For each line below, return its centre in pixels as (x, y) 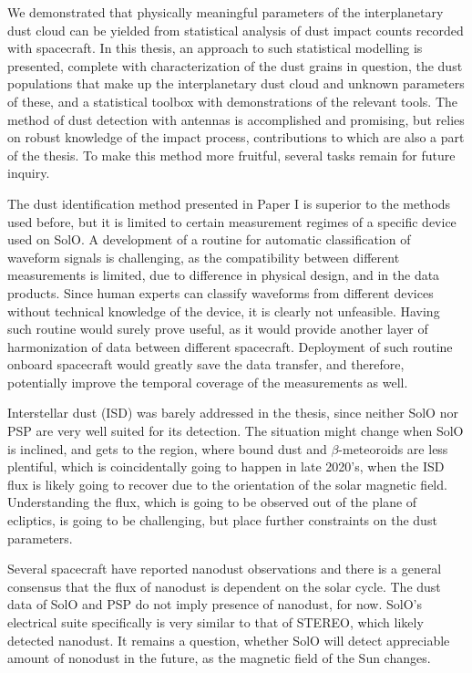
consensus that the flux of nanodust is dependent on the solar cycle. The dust (224, 586)
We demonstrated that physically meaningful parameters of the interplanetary (226, 12)
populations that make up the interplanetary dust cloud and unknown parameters (236, 83)
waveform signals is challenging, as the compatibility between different (204, 257)
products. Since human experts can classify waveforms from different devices (221, 292)
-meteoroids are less (393, 448)
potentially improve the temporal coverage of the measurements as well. (208, 382)
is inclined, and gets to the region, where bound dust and (167, 448)
